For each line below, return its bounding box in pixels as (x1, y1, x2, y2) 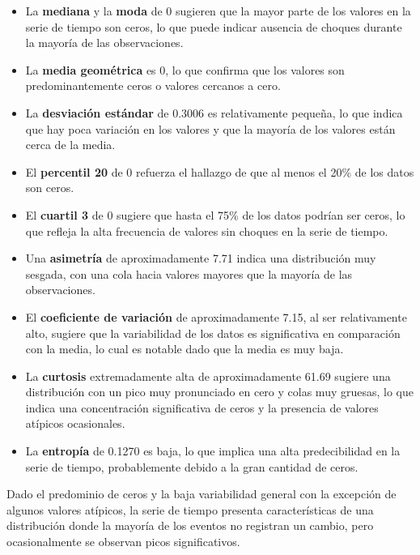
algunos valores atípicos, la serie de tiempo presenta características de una (6, 501, 374, 518)
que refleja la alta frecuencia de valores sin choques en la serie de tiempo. (25, 222, 388, 239)
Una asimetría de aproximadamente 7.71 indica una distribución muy (25, 250, 376, 267)
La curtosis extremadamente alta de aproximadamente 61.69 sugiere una (25, 367, 391, 384)
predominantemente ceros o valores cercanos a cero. (25, 77, 281, 94)
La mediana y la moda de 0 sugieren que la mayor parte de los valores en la (25, 2, 411, 19)
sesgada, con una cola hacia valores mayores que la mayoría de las (25, 265, 353, 282)
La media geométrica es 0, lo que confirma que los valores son (25, 61, 345, 78)
